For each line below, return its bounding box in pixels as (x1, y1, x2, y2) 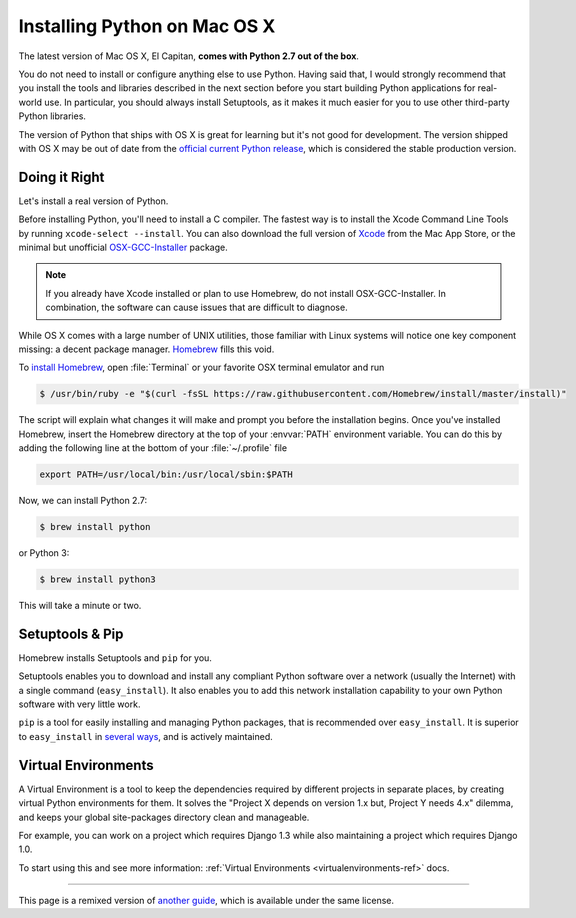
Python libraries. (18, 110, 87, 122)
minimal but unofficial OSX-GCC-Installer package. (18, 241, 229, 253)
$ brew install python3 (39, 573, 157, 585)
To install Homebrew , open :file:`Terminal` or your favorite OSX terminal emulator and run (18, 361, 385, 374)
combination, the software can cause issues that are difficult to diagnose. (45, 301, 349, 314)
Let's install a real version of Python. (18, 195, 169, 207)
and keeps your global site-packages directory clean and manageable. (18, 811, 310, 823)
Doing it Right (18, 168, 105, 185)
